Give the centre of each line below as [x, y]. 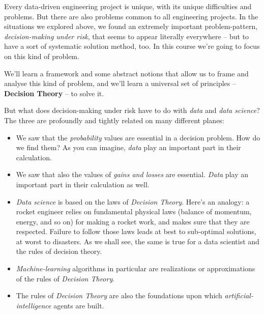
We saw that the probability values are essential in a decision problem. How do [138, 137]
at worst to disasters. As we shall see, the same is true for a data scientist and [138, 241]
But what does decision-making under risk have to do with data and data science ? [132, 110]
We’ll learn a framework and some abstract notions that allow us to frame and [126, 73]
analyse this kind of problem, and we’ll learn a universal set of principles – [120, 83]
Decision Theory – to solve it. [54, 93]
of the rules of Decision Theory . [65, 278]
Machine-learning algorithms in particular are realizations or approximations [136, 268]
